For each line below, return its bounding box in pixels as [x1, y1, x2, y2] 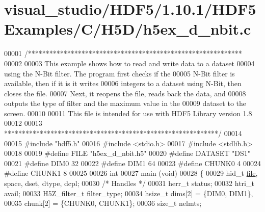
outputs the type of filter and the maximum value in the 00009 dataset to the [4, 98, 247, 109]
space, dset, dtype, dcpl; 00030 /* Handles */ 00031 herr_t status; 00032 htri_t [4, 178, 254, 189]
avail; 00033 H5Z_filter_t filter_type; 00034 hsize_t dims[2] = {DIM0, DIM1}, [4, 188, 253, 198]
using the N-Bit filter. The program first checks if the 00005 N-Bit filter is [4, 68, 235, 78]
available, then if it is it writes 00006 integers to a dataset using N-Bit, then [4, 78, 242, 89]
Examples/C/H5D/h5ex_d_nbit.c [4, 18, 251, 39]
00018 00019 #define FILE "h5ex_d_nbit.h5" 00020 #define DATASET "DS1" [4, 148, 250, 158]
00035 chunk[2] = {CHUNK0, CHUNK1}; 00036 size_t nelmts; [4, 198, 202, 208]
